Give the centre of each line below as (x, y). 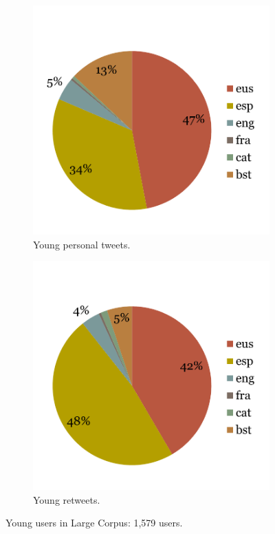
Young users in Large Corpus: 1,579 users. (94, 523)
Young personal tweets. (82, 244)
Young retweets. (67, 499)
